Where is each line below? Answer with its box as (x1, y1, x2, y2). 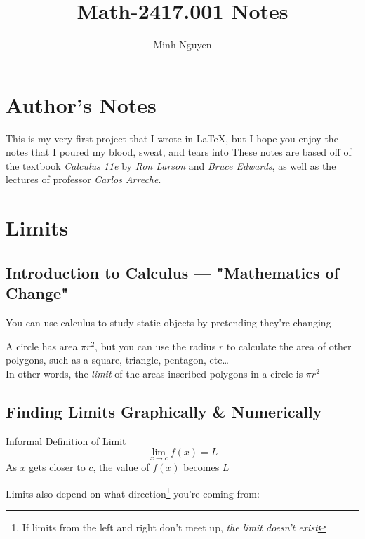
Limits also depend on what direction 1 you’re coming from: (6, 484, 260, 500)
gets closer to (29, 460, 86, 474)
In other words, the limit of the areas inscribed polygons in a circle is (6, 366, 303, 380)
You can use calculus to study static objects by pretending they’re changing (6, 315, 331, 329)
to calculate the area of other (226, 338, 352, 353)
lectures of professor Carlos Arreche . (6, 172, 161, 187)
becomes (183, 460, 220, 474)
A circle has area (6, 338, 78, 353)
